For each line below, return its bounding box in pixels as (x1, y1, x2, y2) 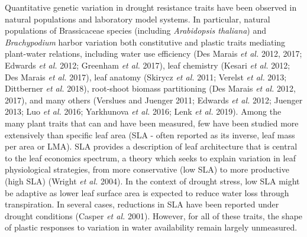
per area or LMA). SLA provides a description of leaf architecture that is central (5, 140, 298, 152)
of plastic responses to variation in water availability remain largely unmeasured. (5, 221, 298, 233)
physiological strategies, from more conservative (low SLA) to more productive (5, 163, 289, 176)
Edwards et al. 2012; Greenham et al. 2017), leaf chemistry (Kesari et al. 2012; (5, 59, 290, 71)
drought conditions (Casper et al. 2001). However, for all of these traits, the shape (5, 209, 303, 222)
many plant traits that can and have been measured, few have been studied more (5, 116, 299, 129)
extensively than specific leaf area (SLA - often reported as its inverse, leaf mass (5, 128, 295, 141)
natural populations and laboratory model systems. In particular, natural (5, 12, 270, 25)
